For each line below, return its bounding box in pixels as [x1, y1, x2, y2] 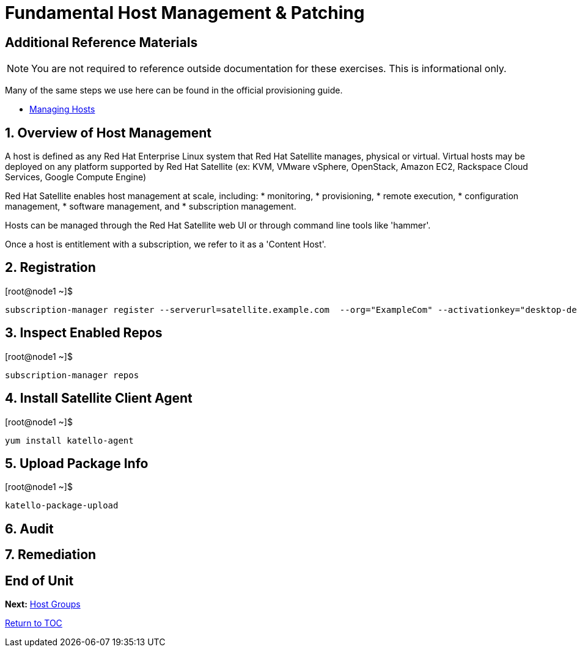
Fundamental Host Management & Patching [5, 2, 365, 23]
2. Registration [5, 260, 96, 276]
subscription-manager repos [5, 370, 139, 380]
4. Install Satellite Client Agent [5, 390, 193, 406]
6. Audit [5, 521, 54, 537]
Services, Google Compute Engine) [5, 172, 147, 183]
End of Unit [5, 573, 74, 588]
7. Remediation [5, 547, 97, 563]
